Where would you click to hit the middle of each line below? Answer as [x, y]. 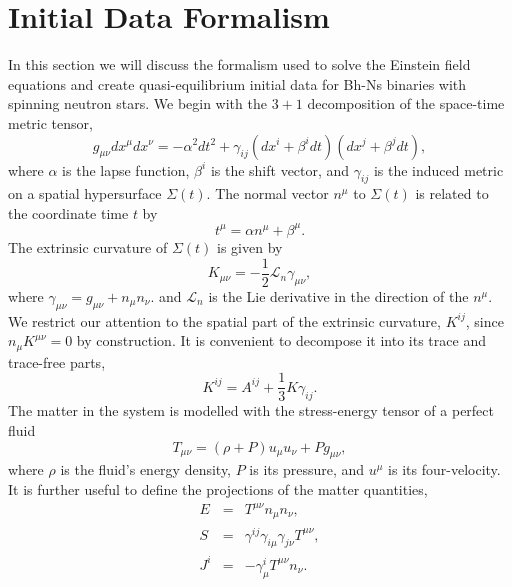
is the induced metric [438, 169]
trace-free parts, [57, 361]
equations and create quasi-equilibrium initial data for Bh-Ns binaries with [237, 83]
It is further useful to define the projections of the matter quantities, [218, 488]
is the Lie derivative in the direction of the [338, 295]
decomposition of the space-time [406, 103]
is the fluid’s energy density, [146, 469]
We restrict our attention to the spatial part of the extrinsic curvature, [224, 320]
